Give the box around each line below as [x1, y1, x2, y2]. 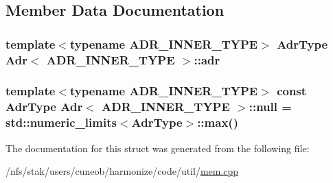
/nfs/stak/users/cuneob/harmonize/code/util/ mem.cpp [5, 164, 239, 178]
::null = [249, 98, 292, 115]
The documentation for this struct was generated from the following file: [5, 141, 310, 155]
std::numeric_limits [5, 114, 117, 131]
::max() [197, 114, 238, 131]
